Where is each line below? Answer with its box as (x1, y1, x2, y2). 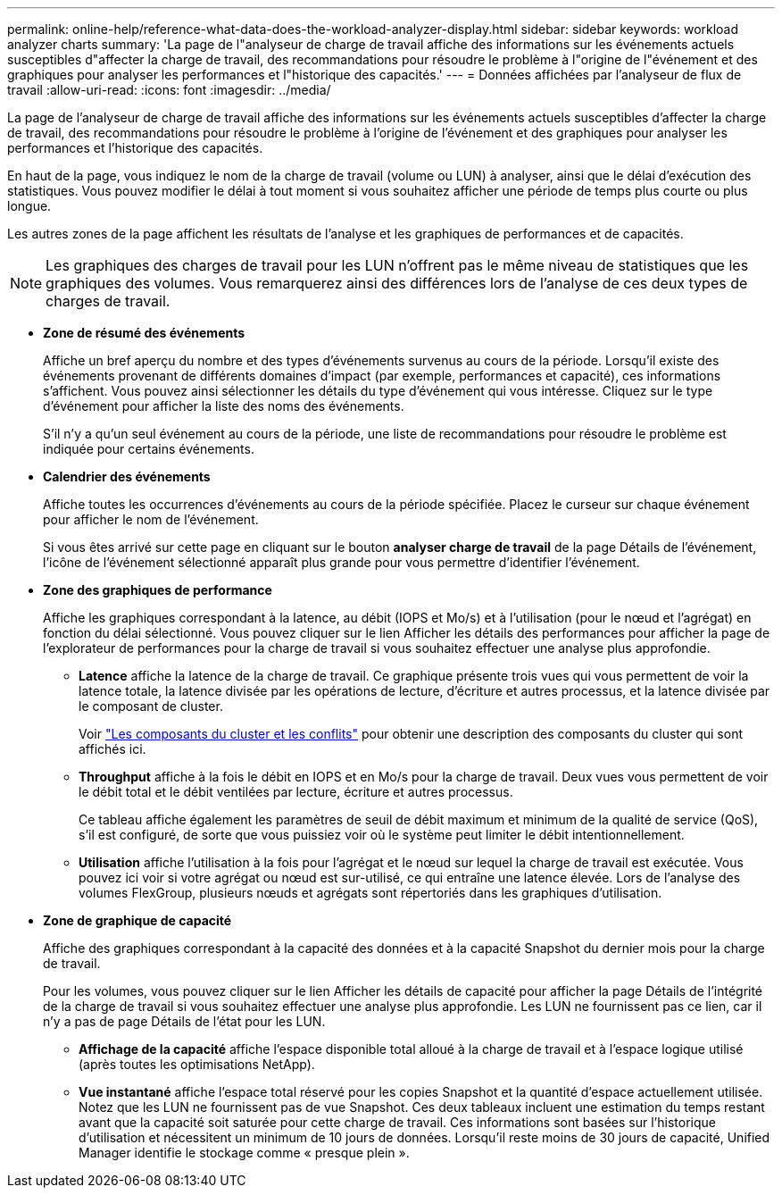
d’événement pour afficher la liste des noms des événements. (43, 398, 404, 414)
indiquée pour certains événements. (43, 441, 254, 456)
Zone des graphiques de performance (43, 582, 272, 597)
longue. (7, 198, 52, 213)
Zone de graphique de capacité (43, 913, 232, 928)
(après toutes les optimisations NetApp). (79, 1057, 315, 1072)
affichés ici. (79, 741, 146, 756)
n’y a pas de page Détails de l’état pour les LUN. (43, 1014, 326, 1029)
